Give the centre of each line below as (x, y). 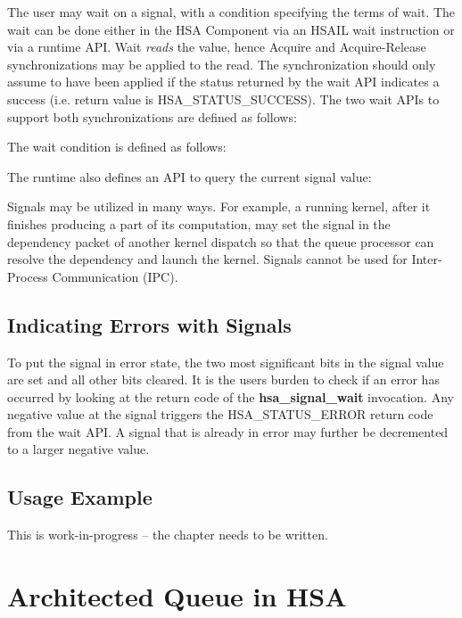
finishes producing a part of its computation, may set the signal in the (199, 223)
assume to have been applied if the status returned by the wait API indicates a (223, 82)
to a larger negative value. (78, 449)
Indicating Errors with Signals (149, 324)
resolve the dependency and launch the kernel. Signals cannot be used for (207, 259)
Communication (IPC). (115, 276)
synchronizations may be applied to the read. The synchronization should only (222, 64)
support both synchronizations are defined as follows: (152, 116)
